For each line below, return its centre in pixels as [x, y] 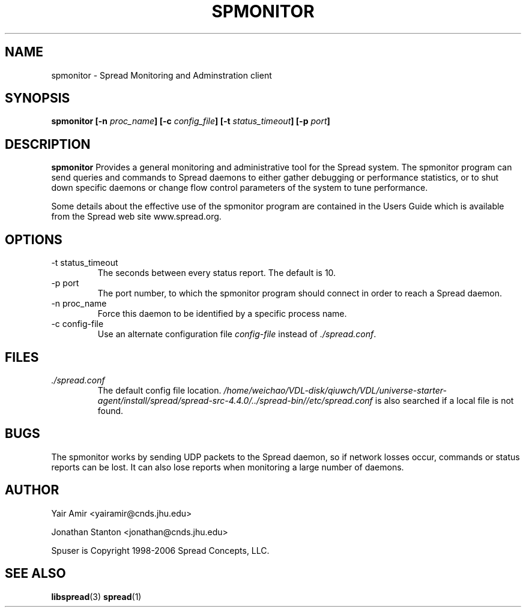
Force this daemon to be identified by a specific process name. [222, 314]
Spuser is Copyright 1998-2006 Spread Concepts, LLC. [160, 550]
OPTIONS [34, 239]
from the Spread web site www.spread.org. [136, 217]
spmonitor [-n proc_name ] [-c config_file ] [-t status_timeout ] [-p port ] [191, 121]
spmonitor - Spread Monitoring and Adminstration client [162, 75]
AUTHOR [32, 490]
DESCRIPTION [48, 144]
